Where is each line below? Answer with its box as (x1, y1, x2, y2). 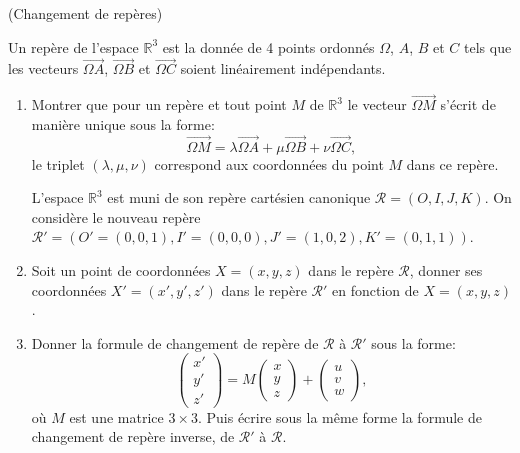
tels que (464, 36, 512, 57)
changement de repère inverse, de (31, 426, 235, 447)
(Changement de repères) (8, 3, 163, 23)
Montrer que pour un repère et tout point (31, 94, 287, 115)
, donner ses (409, 260, 483, 280)
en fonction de (332, 279, 419, 300)
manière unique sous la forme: (31, 113, 215, 134)
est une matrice (69, 406, 164, 427)
